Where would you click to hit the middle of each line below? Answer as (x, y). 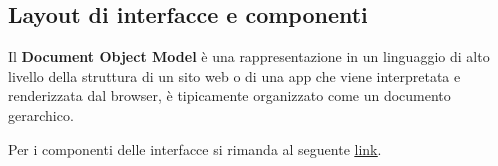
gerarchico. (41, 114)
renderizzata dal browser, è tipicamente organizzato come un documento (229, 95)
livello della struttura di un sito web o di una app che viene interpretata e (234, 75)
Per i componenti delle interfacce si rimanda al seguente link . (195, 148)
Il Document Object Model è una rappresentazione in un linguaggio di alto (249, 56)
